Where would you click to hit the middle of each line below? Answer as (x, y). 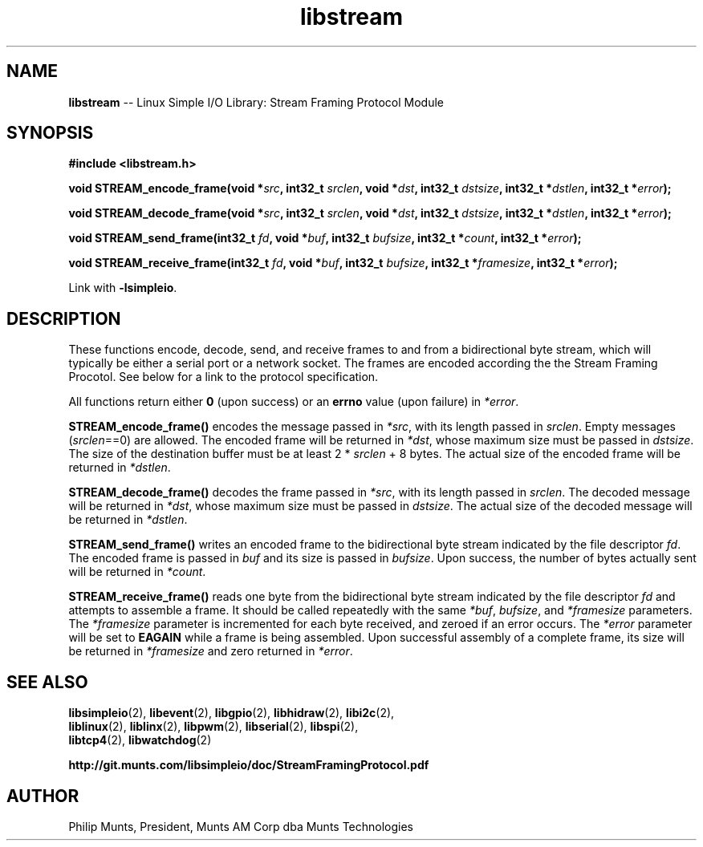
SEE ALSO (47, 682)
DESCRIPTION (64, 318)
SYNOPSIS (50, 133)
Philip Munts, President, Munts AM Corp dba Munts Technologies (241, 826)
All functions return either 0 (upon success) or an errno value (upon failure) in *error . (294, 402)
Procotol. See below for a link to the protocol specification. (223, 377)
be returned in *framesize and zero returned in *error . (211, 651)
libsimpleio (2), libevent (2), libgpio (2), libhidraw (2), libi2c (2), (232, 713)
